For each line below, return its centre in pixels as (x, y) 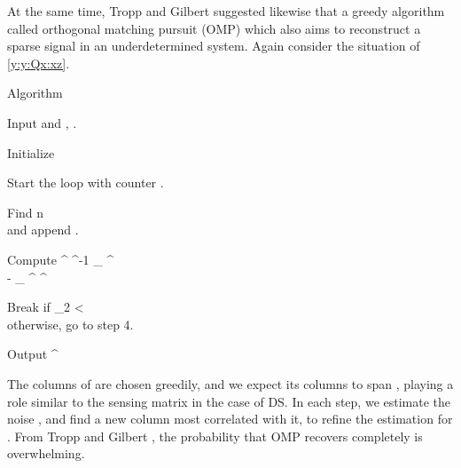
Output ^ (33, 354)
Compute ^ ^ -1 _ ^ (61, 259)
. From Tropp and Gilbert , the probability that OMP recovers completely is (215, 436)
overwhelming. (46, 453)
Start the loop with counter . (86, 182)
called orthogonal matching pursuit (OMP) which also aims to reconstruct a (214, 28)
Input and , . (42, 122)
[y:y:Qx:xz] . (39, 63)
